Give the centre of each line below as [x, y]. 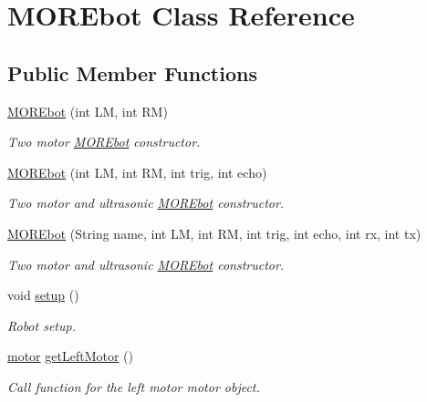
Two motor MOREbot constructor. [104, 142]
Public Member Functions [132, 72]
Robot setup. [42, 325]
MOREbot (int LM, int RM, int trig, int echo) [137, 172]
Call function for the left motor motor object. [134, 386]
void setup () [43, 295]
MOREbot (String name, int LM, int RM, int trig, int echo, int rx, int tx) [214, 233]
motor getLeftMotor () [70, 356]
